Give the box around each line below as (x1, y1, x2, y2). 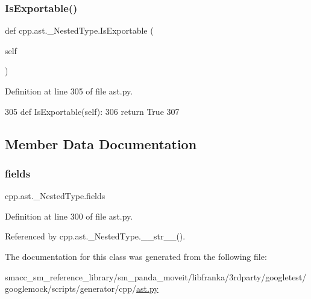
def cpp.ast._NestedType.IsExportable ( (5, 24, 154, 37)
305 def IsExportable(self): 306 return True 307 (5, 105, 180, 117)
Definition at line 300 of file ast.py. (5, 209, 133, 222)
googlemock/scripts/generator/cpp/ (5, 282, 137, 295)
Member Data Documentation (5, 134, 197, 153)
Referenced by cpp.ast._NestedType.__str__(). (5, 230, 186, 242)
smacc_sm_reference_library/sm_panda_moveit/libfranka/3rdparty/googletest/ (5, 270, 307, 283)
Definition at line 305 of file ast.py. (5, 85, 133, 97)
